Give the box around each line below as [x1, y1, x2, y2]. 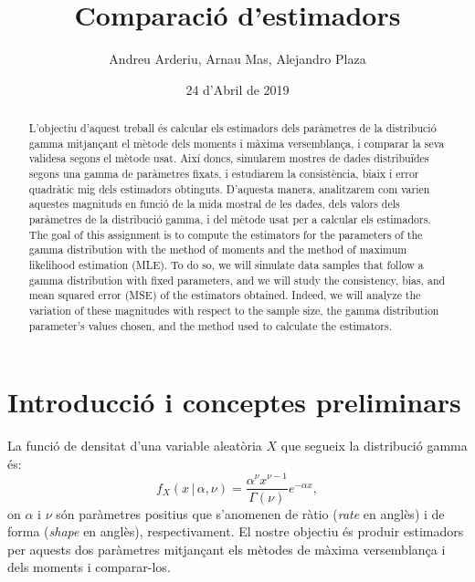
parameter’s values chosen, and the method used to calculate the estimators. [28, 317, 392, 333]
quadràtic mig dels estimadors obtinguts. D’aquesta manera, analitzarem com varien [28, 181, 430, 196]
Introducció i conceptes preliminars [7, 383, 461, 421]
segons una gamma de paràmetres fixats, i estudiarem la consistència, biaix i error [28, 166, 419, 182]
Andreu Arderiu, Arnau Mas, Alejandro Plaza [109, 49, 366, 68]
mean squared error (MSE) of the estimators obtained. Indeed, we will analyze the [28, 287, 421, 303]
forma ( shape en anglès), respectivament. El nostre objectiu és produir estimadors [7, 522, 464, 541]
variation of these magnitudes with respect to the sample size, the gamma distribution [28, 302, 439, 317]
